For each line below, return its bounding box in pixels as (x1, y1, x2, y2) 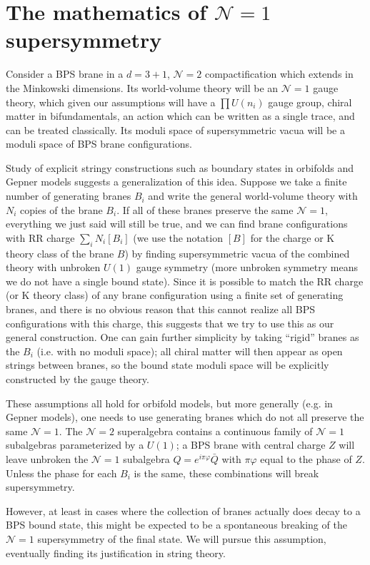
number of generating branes (6, 188, 131, 203)
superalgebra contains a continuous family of (117, 423, 313, 438)
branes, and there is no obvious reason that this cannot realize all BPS (6, 302, 315, 317)
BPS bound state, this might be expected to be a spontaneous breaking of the (6, 517, 347, 532)
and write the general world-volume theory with (148, 188, 358, 203)
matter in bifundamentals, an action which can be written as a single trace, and (6, 108, 355, 123)
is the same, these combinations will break (134, 465, 319, 480)
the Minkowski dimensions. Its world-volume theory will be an (6, 80, 279, 95)
